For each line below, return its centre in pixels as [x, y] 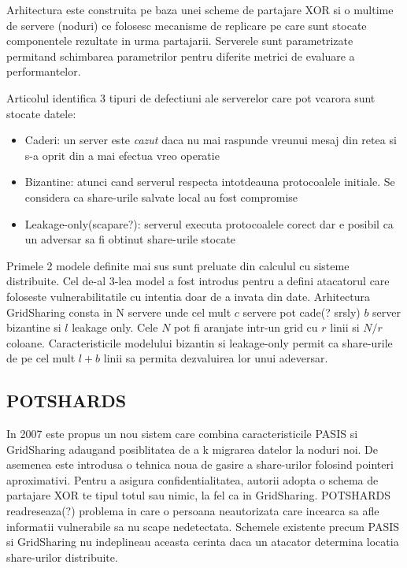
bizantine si [34, 327]
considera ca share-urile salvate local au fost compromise [161, 197]
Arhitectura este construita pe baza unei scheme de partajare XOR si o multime [200, 9]
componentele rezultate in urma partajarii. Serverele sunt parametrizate [180, 41]
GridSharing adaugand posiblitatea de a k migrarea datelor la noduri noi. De [192, 449]
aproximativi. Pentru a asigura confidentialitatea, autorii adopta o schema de [192, 479]
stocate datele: [41, 113]
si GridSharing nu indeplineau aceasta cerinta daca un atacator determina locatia [203, 542]
